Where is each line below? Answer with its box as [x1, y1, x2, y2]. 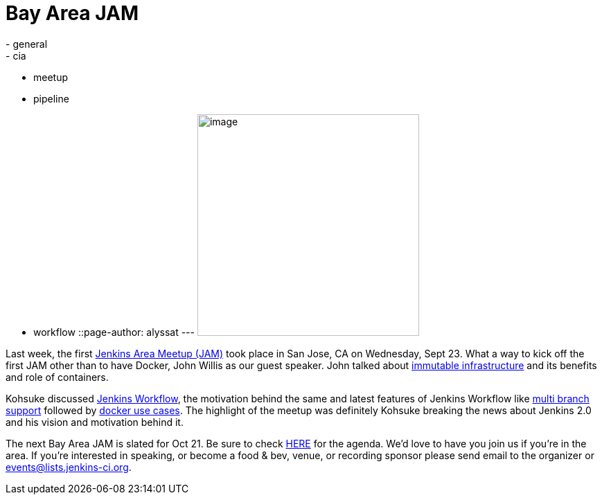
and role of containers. [6, 370, 109, 383]
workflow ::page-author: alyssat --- [33, 325, 195, 338]
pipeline [33, 92, 69, 105]
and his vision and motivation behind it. [6, 416, 184, 428]
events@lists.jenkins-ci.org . [6, 461, 132, 473]
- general [6, 37, 48, 50]
